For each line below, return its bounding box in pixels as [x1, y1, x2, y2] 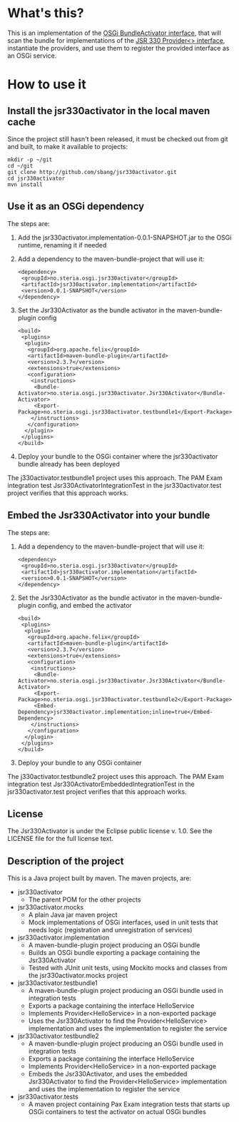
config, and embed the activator [38, 601, 132, 609]
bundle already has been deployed [17, 459, 120, 468]
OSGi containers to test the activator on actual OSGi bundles [28, 1108, 207, 1116]
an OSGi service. [7, 51, 57, 60]
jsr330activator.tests [17, 1093, 78, 1101]
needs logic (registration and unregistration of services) [28, 926, 193, 934]
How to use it [7, 76, 87, 93]
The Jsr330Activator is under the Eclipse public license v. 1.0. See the [7, 827, 213, 835]
